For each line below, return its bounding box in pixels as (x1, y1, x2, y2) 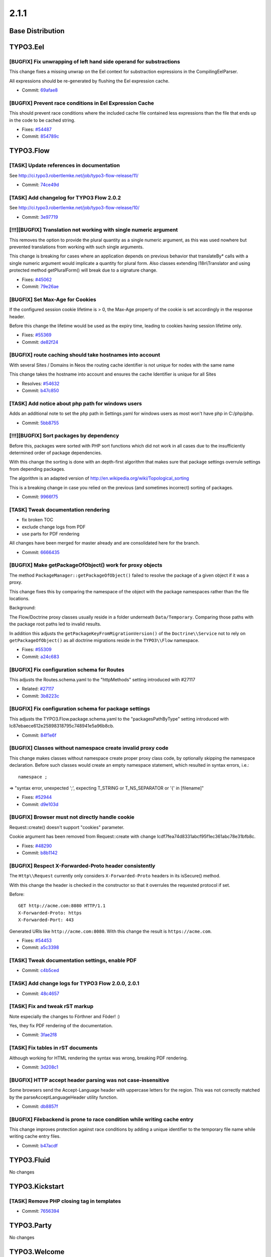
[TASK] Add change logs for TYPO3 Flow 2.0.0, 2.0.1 (9, 980, 140, 987)
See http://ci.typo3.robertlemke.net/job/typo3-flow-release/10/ (9, 205, 140, 211)
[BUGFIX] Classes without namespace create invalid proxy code (9, 745, 169, 752)
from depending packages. (9, 466, 65, 472)
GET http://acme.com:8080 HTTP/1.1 (18, 903, 106, 909)
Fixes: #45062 (22, 277, 52, 283)
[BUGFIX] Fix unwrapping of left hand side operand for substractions (9, 58, 180, 65)
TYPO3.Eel (9, 43, 45, 51)
